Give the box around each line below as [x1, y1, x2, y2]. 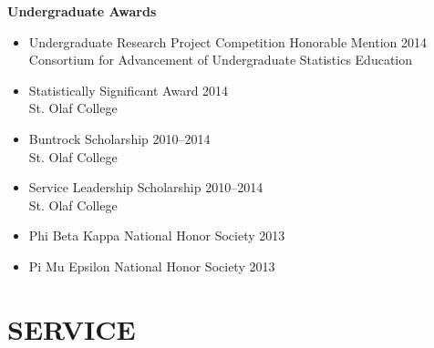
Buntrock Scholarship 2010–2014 [28, 128, 211, 148]
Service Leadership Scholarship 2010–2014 [28, 178, 263, 197]
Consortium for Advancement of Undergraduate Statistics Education [28, 50, 413, 69]
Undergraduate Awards [7, 2, 157, 20]
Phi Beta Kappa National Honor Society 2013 [28, 226, 285, 245]
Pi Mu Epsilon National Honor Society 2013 [28, 256, 275, 275]
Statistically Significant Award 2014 [28, 80, 229, 99]
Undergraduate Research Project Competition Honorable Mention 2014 [28, 32, 428, 51]
